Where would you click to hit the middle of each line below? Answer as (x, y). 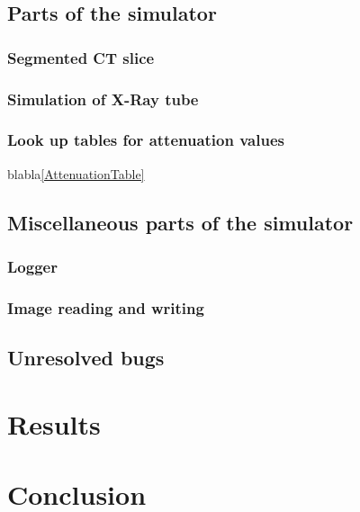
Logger (32, 266)
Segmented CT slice (81, 57)
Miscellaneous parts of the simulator (180, 222)
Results (54, 423)
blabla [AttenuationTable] (76, 173)
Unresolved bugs (86, 358)
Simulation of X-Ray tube (103, 99)
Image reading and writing (106, 307)
